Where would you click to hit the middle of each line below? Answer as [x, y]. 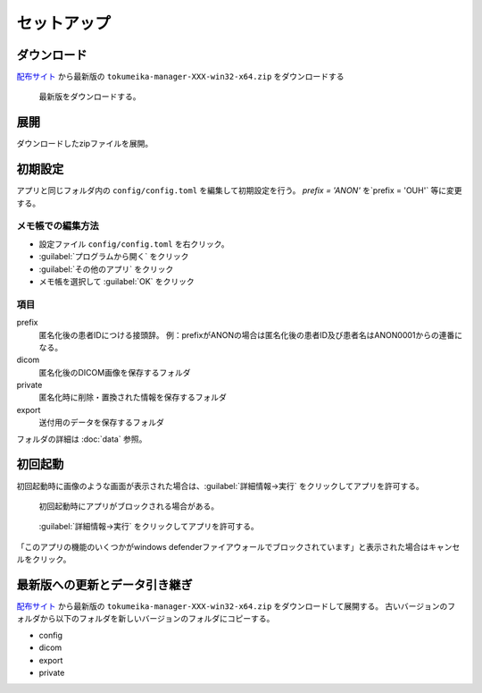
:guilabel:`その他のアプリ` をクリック [106, 269]
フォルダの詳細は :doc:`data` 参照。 [82, 439]
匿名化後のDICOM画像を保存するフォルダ [115, 372]
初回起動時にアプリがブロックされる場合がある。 [129, 506]
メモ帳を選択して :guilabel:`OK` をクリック [117, 281]
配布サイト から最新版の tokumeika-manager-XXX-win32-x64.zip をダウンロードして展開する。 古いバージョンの [232, 606]
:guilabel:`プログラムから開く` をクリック [114, 257]
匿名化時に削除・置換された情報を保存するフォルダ [133, 397]
